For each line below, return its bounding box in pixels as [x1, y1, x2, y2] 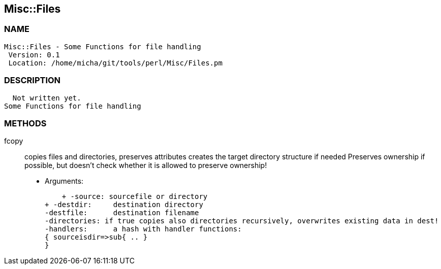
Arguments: [45, 177, 84, 186]
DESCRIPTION [4, 75, 61, 86]
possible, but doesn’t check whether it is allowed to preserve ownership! [24, 161, 267, 170]
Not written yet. [12, 93, 81, 102]
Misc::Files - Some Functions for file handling [4, 42, 201, 51]
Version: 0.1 [8, 50, 60, 59]
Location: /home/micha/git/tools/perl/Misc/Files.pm [8, 58, 223, 67]
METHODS [4, 118, 47, 128]
